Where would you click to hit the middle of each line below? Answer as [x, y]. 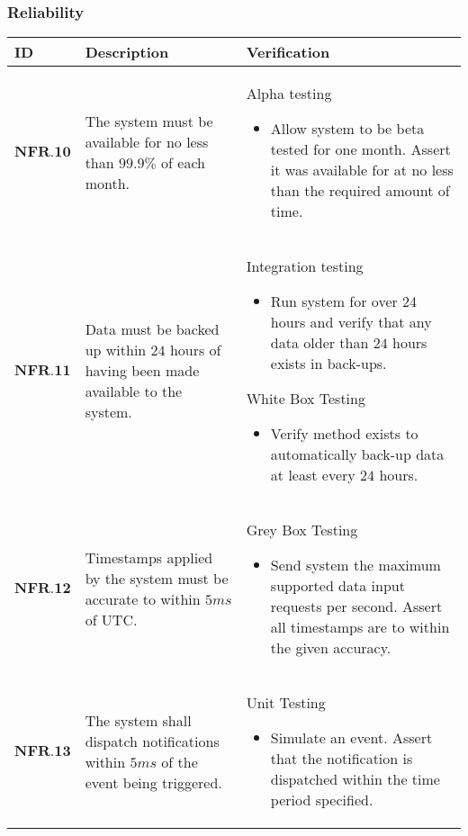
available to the [134, 391]
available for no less [147, 142]
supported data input [337, 586]
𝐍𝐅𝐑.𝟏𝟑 [43, 751]
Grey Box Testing [302, 530]
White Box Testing [306, 399]
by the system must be [157, 579]
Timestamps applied [149, 558]
